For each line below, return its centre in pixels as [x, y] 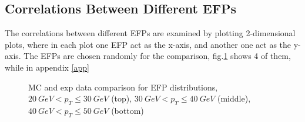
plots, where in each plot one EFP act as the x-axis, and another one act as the [148, 44]
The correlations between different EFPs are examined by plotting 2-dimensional [150, 33]
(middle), [234, 98]
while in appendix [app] [47, 67]
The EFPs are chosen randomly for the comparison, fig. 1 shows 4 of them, [157, 56]
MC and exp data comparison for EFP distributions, [123, 87]
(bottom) [128, 110]
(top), [122, 98]
